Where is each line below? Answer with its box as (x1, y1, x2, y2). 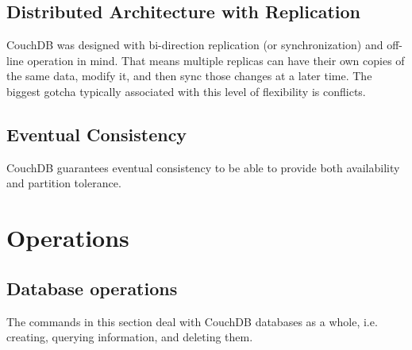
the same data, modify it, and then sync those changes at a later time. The (6, 67, 372, 84)
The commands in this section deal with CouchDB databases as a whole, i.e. (6, 313, 378, 329)
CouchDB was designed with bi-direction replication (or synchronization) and (6, 37, 383, 53)
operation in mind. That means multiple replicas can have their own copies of (27, 52, 405, 68)
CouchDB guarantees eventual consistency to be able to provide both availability (6, 159, 400, 175)
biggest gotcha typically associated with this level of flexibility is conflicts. (6, 83, 366, 99)
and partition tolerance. (6, 175, 121, 191)
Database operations (6, 275, 178, 300)
